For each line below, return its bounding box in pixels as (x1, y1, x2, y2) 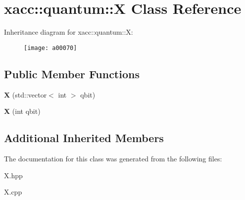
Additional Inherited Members (4, 130, 164, 146)
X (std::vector (4, 89, 47, 100)
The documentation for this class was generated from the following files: (4, 153, 222, 163)
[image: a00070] (24, 44, 77, 51)
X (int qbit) (4, 106, 41, 116)
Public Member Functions (4, 66, 140, 81)
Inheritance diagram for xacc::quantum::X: (4, 27, 133, 37)
